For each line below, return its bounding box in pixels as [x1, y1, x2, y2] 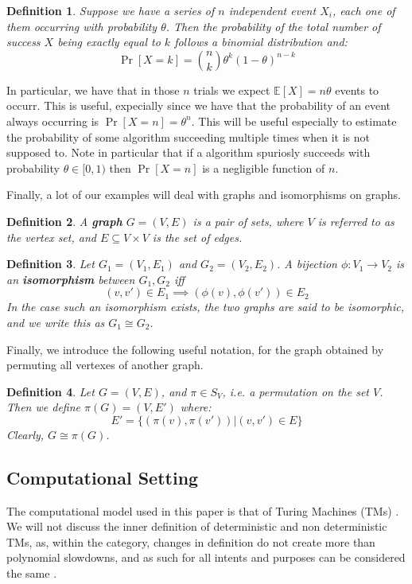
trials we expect [193, 81, 270, 98]
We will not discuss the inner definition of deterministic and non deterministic [6, 518, 387, 535]
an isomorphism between [6, 271, 135, 287]
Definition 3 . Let [6, 255, 95, 272]
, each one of [332, 2, 395, 18]
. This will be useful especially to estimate [191, 112, 397, 129]
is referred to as [317, 212, 395, 229]
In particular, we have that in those [6, 81, 180, 98]
